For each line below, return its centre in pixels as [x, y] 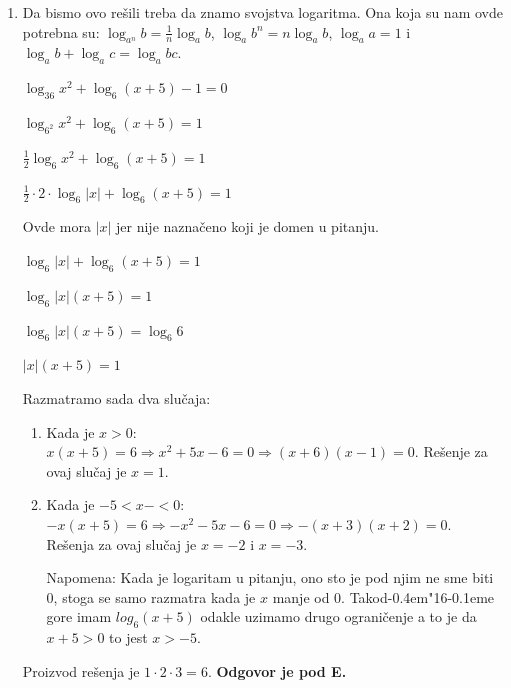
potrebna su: [61, 31]
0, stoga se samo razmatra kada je [151, 596]
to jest [128, 637]
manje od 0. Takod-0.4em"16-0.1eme [383, 596]
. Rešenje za [451, 451]
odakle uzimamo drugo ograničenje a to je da [338, 616]
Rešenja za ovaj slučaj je [121, 543]
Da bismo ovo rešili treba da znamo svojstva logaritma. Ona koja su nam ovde [262, 12]
